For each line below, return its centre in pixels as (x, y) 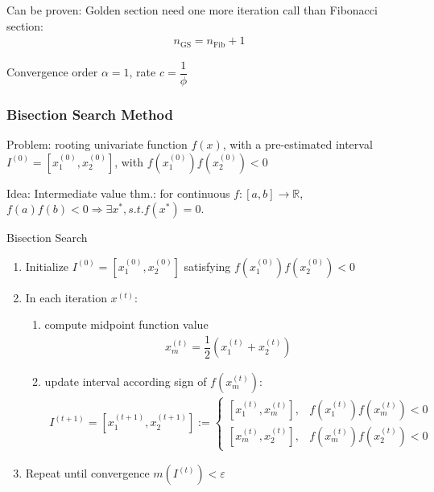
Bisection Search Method (90, 114)
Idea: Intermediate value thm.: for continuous (118, 193)
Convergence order (52, 72)
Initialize (47, 266)
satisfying (207, 266)
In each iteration (66, 297)
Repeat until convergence (87, 473)
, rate (143, 72)
